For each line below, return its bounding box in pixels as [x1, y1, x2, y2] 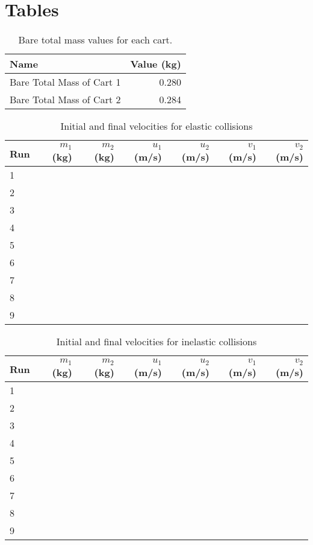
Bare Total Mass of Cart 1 [10, 75, 121, 89]
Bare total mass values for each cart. [18, 33, 173, 47]
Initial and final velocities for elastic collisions [60, 119, 253, 133]
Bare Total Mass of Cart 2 [10, 92, 121, 107]
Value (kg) [130, 57, 181, 71]
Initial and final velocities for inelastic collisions [56, 334, 257, 349]
